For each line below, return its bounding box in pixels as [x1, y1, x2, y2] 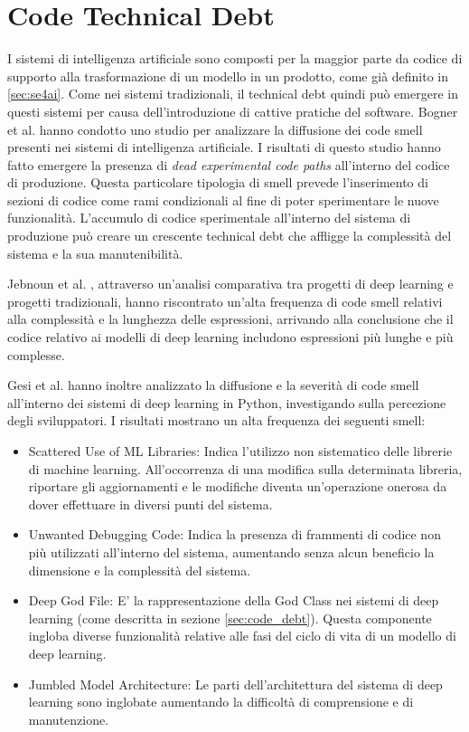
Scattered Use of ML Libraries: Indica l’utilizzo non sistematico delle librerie [28, 442, 453, 460]
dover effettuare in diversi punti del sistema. [28, 494, 273, 513]
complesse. [7, 345, 65, 364]
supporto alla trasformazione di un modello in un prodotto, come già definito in [7, 66, 449, 85]
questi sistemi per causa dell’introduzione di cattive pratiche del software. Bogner [7, 101, 458, 120]
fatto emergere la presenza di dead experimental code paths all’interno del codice [7, 155, 450, 174]
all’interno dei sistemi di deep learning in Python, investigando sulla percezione [7, 393, 446, 412]
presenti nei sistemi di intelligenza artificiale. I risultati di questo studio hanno [7, 138, 441, 157]
